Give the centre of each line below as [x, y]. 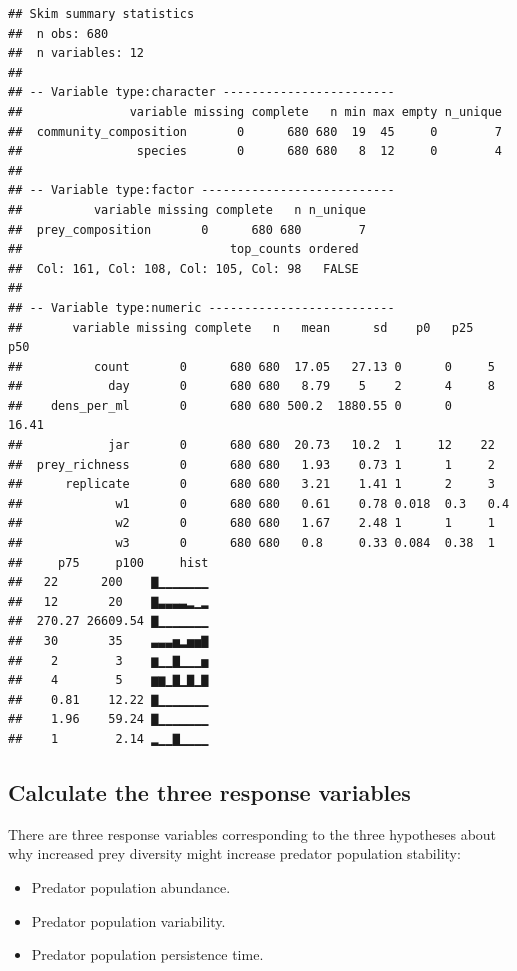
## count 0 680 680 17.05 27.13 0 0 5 [251, 366]
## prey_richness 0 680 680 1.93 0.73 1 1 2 [251, 464]
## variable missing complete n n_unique [187, 209]
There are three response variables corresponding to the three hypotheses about [252, 833]
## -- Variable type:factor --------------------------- [201, 190]
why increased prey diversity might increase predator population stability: [234, 853]
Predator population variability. [128, 920]
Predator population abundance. [131, 886]
